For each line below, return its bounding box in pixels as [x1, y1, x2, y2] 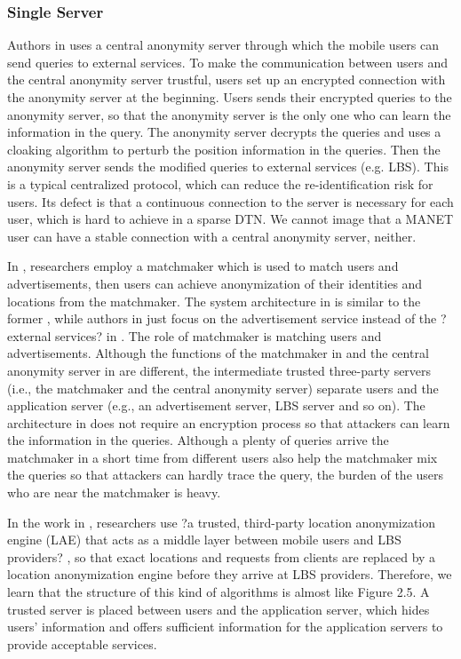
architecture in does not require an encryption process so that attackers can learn [7, 413, 450, 432]
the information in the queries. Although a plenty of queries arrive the [7, 431, 389, 449]
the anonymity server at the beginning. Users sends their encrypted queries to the [7, 88, 452, 106]
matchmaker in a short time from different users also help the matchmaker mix [7, 448, 438, 466]
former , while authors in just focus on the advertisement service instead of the [7, 309, 437, 328]
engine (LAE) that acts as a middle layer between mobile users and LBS [7, 530, 401, 549]
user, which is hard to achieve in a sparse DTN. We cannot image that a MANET [7, 210, 454, 228]
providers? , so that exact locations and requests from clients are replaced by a [7, 547, 436, 566]
